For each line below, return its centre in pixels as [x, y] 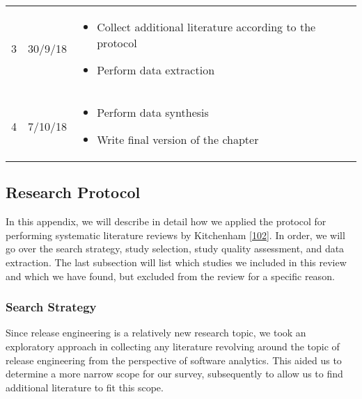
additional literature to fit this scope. [85, 387]
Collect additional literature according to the [206, 27]
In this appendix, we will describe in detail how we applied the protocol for [166, 221]
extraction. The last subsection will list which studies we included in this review [176, 262]
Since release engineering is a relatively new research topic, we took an [156, 333]
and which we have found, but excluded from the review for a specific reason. [170, 276]
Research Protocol [73, 192]
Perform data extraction [156, 70]
